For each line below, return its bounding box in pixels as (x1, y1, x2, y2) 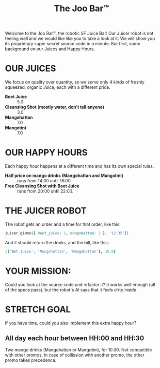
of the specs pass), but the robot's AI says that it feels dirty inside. (5, 287, 138, 292)
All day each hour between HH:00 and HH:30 (5, 334, 144, 343)
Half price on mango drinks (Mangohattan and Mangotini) (5, 173, 124, 178)
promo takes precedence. (5, 357, 57, 363)
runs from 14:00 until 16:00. (17, 178, 72, 184)
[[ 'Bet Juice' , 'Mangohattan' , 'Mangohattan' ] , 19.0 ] (5, 249, 116, 254)
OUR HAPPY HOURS (5, 147, 88, 158)
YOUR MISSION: (5, 265, 71, 276)
